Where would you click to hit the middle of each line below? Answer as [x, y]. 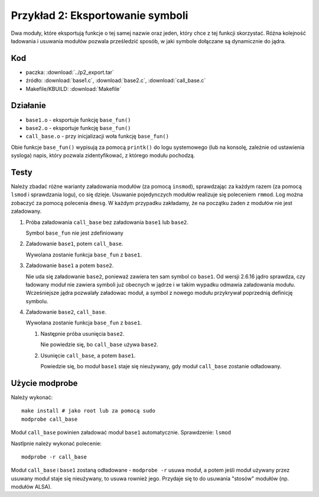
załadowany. [26, 211]
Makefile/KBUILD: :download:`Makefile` [74, 89]
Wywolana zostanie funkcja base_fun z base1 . [84, 255]
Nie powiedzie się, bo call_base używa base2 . [100, 345]
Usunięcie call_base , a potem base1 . [88, 355]
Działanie [29, 105]
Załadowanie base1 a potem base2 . [70, 265]
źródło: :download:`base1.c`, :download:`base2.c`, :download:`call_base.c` [116, 80]
